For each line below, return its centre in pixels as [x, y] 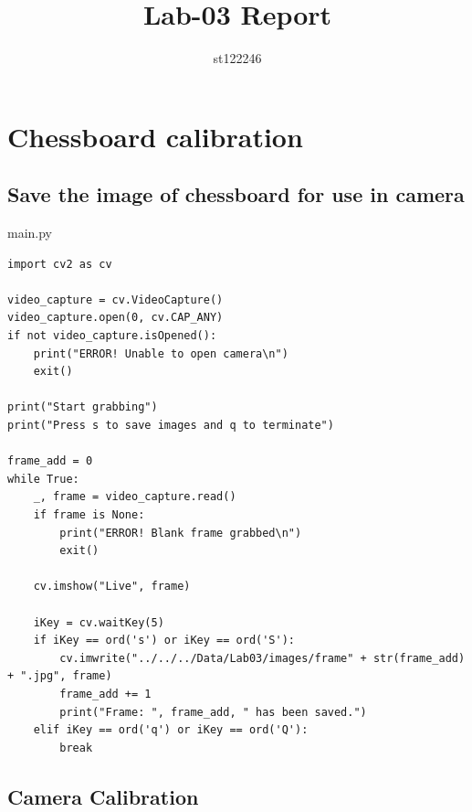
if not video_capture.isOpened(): [112, 336]
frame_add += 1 [105, 694]
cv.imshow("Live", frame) [112, 587]
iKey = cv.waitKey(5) [99, 622]
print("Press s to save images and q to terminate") [171, 426]
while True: [43, 479]
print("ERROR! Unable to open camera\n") [161, 353]
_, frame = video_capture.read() [135, 497]
